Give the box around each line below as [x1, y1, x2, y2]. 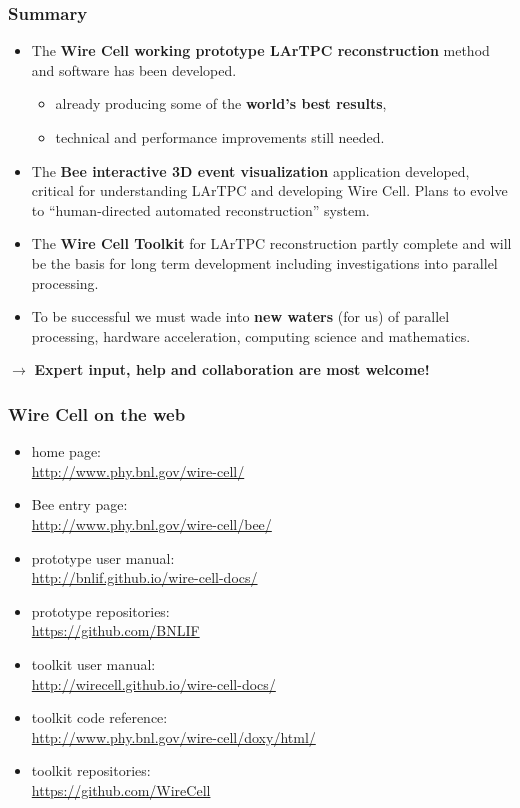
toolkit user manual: [31, 653, 156, 674]
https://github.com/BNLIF [31, 620, 200, 641]
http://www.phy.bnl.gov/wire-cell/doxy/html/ [31, 726, 316, 747]
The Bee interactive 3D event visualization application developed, [31, 160, 470, 181]
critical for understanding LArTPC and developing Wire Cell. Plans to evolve [31, 180, 508, 201]
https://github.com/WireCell [31, 779, 211, 800]
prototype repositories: [31, 600, 170, 621]
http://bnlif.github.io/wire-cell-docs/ [31, 567, 258, 588]
